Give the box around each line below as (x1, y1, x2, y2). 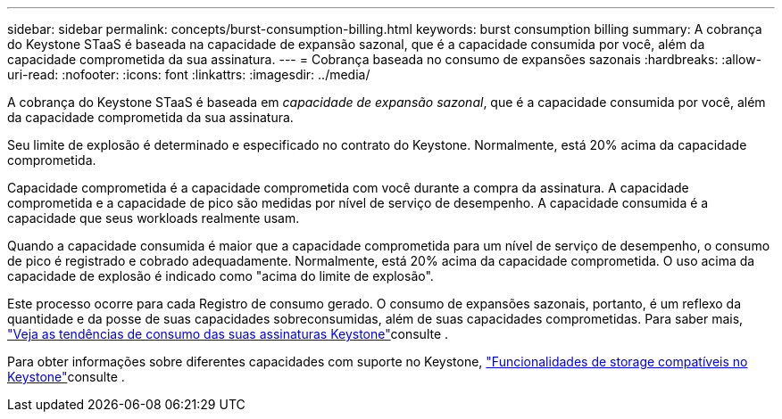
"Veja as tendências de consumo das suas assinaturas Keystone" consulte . (7, 326, 449, 341)
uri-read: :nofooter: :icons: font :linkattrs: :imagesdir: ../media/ (7, 67, 370, 82)
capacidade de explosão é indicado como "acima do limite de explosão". (7, 268, 434, 283)
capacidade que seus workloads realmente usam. (7, 210, 300, 226)
